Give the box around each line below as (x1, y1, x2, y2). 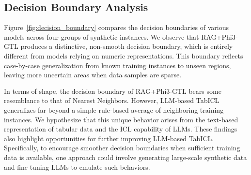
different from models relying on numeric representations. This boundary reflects (4, 50, 243, 60)
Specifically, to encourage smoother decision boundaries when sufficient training (4, 143, 240, 153)
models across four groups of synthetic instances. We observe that (4, 31, 199, 42)
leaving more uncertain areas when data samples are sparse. (4, 70, 182, 80)
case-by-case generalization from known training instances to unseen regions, (4, 60, 231, 70)
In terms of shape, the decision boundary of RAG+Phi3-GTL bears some (4, 86, 221, 96)
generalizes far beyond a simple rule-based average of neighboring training (4, 104, 224, 115)
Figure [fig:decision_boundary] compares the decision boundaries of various (4, 22, 229, 32)
